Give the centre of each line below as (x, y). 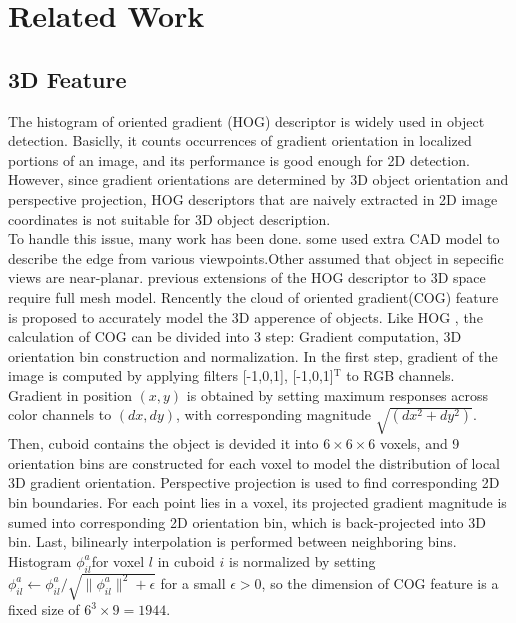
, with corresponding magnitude (273, 414)
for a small (193, 582)
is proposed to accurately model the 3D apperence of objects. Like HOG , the (245, 316)
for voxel (118, 560)
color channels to (60, 414)
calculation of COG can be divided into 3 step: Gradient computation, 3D (235, 336)
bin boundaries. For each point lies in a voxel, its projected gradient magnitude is (257, 502)
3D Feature (67, 78)
